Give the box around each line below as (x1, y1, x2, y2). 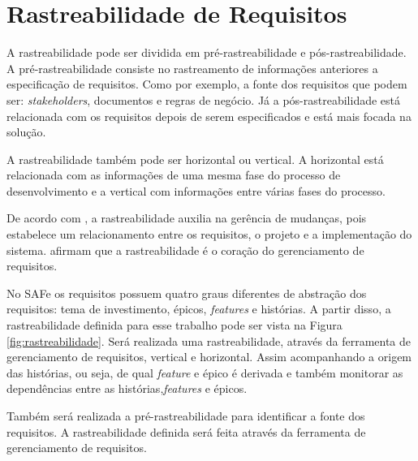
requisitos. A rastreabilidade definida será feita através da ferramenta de (6, 423, 366, 440)
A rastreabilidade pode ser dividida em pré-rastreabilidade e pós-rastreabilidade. (6, 44, 407, 61)
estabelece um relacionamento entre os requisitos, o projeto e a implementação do (6, 226, 412, 243)
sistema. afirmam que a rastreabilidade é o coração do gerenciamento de (6, 241, 364, 258)
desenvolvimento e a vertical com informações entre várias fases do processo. (6, 182, 386, 199)
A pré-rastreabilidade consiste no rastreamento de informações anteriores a (6, 59, 378, 76)
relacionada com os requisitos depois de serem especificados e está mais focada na (6, 107, 412, 124)
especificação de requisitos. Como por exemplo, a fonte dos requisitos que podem (6, 75, 407, 93)
